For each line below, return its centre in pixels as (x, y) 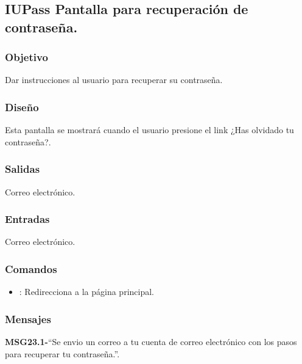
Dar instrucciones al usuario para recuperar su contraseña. (114, 80)
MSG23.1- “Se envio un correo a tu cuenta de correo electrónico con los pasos (151, 342)
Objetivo (26, 57)
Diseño (22, 107)
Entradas (27, 219)
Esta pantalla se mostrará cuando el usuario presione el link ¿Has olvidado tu (149, 130)
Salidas (23, 169)
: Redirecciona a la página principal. (86, 292)
